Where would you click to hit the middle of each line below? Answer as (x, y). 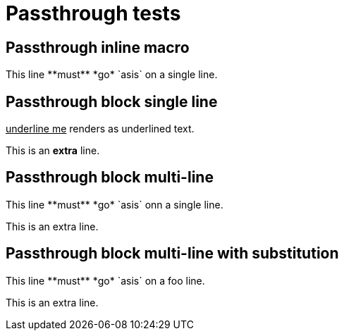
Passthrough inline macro (98, 47)
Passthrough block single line (112, 101)
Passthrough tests (93, 13)
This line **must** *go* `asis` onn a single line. (115, 204)
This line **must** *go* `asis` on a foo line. (105, 280)
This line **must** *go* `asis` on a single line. (112, 75)
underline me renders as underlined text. (100, 129)
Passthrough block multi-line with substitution (172, 254)
